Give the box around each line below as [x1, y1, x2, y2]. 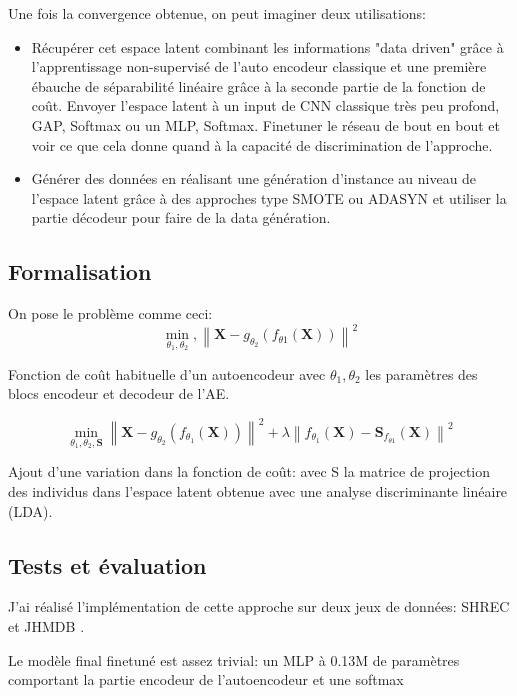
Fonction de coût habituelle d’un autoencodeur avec [8, 363, 326, 384]
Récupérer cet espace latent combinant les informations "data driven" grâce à [31, 36, 504, 57]
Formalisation [8, 256, 152, 287]
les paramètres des [365, 363, 478, 384]
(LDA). [8, 500, 53, 521]
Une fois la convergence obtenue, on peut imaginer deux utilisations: [8, 3, 426, 23]
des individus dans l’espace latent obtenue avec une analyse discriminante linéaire [8, 481, 508, 502]
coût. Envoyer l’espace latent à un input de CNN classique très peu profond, [31, 95, 500, 116]
